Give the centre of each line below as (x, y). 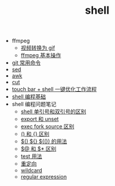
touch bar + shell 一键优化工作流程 (54, 89)
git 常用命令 (26, 63)
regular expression (44, 177)
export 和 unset (40, 119)
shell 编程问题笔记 (34, 104)
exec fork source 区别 (47, 126)
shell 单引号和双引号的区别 (53, 111)
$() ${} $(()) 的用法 (44, 141)
